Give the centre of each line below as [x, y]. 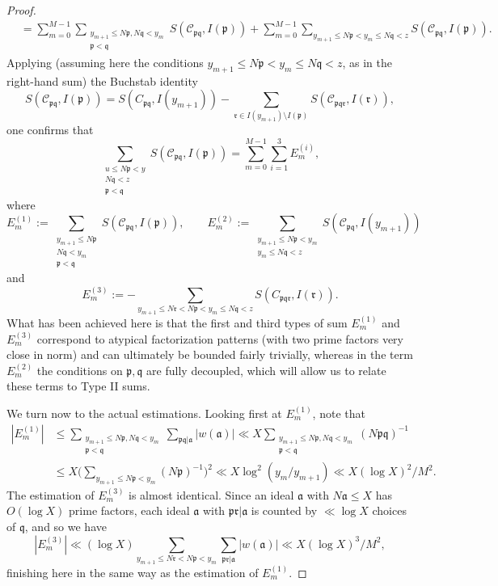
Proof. [21, 10]
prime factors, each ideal [129, 510]
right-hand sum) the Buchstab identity [102, 80]
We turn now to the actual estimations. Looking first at [144, 413]
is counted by [284, 510]
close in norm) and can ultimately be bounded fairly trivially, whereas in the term [210, 354]
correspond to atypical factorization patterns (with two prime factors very [220, 338]
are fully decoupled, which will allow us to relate [266, 370]
